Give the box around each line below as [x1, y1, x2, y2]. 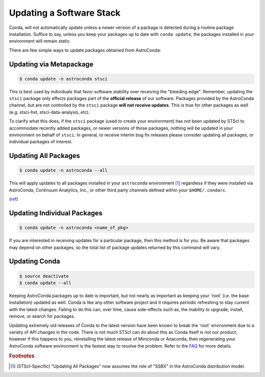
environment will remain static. [9, 38, 71, 44]
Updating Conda [9, 257, 60, 266]
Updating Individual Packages [9, 209, 103, 217]
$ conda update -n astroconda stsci [19, 76, 108, 81]
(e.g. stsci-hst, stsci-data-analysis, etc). [9, 109, 90, 115]
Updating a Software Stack [9, 7, 121, 18]
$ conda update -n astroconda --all [19, 167, 108, 173]
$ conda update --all [19, 280, 72, 286]
